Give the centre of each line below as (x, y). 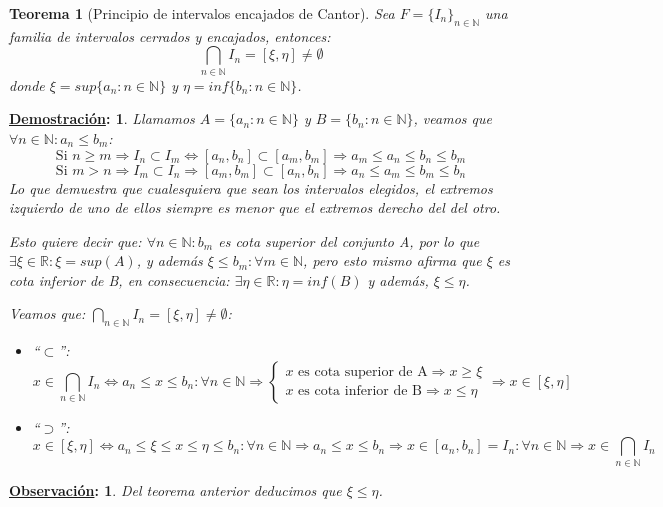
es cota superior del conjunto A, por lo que (349, 240)
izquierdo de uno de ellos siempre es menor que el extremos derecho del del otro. (255, 207)
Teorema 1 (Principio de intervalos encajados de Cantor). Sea (202, 13)
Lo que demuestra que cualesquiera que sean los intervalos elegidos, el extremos (251, 187)
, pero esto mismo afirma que (392, 260)
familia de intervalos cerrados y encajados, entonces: (170, 35)
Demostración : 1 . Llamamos (102, 118)
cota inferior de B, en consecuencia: (119, 279)
